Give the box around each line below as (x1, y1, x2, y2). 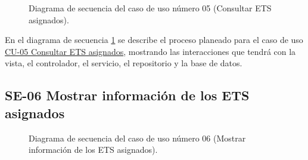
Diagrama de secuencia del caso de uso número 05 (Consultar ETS (29, 2, 272, 14)
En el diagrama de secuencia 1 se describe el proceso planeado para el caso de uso (5, 33, 303, 46)
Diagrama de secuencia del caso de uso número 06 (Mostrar (29, 131, 246, 144)
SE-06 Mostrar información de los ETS (5, 86, 250, 104)
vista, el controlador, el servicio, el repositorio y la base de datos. (5, 57, 242, 69)
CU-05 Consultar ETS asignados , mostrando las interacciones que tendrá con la (5, 45, 296, 57)
